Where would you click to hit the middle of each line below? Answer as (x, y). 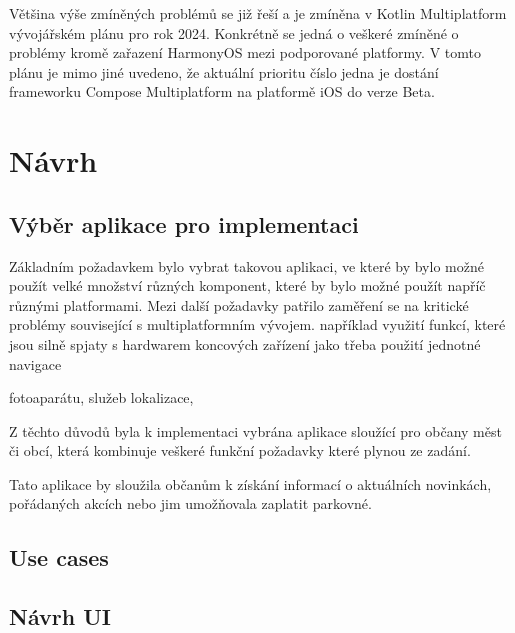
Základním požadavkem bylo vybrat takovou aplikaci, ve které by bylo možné (246, 265)
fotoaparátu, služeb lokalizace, (101, 397)
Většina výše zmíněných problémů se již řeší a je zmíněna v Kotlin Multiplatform (258, 13)
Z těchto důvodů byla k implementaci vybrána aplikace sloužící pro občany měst (255, 430)
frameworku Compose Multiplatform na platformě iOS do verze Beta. (222, 91)
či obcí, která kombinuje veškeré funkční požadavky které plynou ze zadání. (240, 450)
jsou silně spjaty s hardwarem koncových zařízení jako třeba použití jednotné (245, 343)
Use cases (59, 557)
